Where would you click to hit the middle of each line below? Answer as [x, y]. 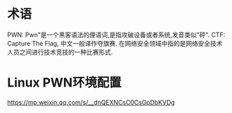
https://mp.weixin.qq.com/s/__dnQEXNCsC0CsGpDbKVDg [91, 102]
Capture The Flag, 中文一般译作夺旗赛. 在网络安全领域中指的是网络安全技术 [115, 43]
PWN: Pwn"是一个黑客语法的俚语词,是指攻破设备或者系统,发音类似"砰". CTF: [116, 35]
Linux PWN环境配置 [64, 83]
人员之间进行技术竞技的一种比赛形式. [60, 52]
